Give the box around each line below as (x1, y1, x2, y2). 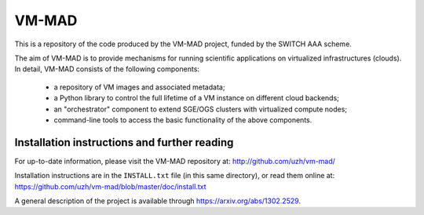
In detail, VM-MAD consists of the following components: (14, 64, 200, 74)
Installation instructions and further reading (14, 136, 234, 149)
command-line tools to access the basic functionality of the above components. (53, 115, 313, 125)
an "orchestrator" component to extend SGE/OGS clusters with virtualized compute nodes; (53, 104, 348, 114)
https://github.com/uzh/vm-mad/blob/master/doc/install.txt (14, 181, 207, 191)
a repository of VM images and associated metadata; (53, 82, 225, 92)
